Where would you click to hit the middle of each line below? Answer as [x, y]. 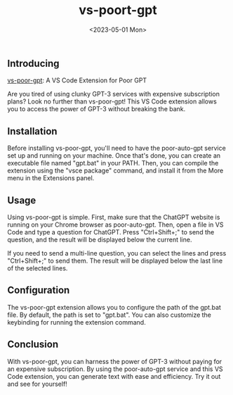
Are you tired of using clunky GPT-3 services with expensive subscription [113, 94]
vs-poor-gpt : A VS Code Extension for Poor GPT [77, 80]
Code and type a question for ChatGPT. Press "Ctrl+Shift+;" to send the [111, 232]
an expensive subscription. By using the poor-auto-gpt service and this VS [115, 369]
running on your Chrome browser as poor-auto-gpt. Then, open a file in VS [115, 225]
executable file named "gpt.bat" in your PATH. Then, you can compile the [113, 163]
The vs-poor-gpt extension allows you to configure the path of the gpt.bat [114, 307]
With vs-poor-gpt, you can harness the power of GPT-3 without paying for [115, 361]
